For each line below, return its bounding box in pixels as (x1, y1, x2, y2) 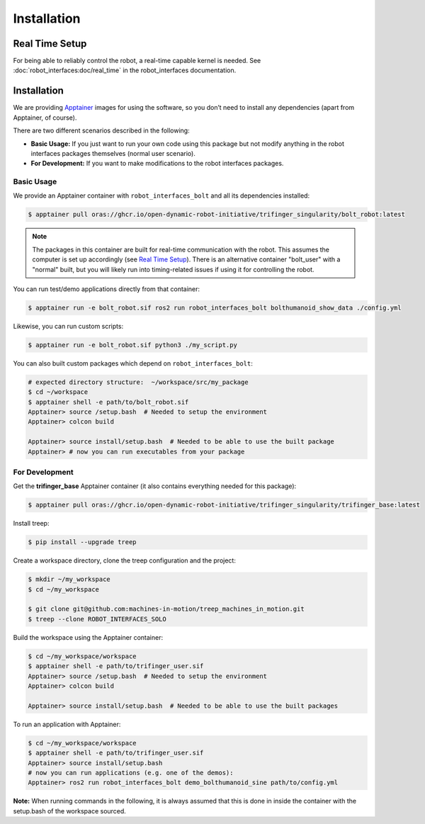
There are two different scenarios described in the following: (13, 126, 191, 135)
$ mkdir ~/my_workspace (28, 575, 111, 584)
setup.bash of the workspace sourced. (13, 806, 127, 815)
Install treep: (13, 519, 50, 528)
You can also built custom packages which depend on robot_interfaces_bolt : (13, 359, 253, 368)
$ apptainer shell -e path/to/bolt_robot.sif (28, 397, 189, 406)
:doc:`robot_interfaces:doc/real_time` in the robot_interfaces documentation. (13, 66, 237, 74)
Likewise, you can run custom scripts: (13, 322, 124, 330)
